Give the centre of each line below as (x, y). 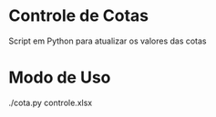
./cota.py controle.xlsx (51, 102)
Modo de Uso (60, 78)
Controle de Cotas (79, 16)
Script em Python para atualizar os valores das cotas (108, 41)
